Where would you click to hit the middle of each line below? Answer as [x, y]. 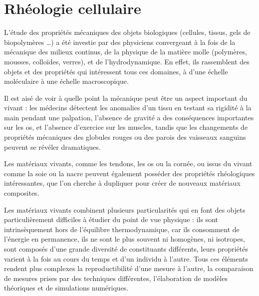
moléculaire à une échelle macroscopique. [66, 81]
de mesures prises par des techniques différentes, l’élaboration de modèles [116, 278]
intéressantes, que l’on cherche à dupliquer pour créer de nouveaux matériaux [122, 183]
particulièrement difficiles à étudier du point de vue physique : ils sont [111, 219]
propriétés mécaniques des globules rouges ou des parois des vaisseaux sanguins [125, 137]
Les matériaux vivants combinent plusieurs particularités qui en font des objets [125, 209]
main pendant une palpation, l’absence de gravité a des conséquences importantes [129, 117]
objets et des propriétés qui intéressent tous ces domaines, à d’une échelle [116, 71]
